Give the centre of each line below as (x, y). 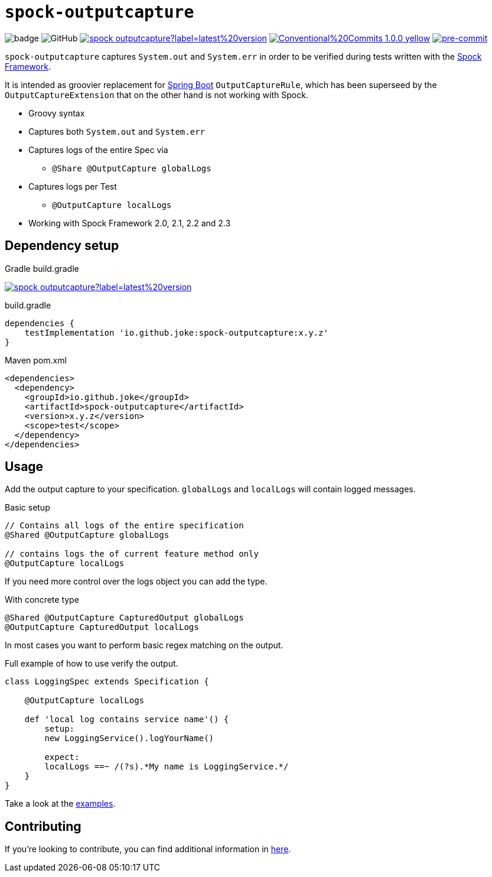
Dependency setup (62, 246)
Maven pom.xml (36, 360)
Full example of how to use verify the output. (92, 664)
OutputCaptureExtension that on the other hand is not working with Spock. (157, 95)
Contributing (43, 826)
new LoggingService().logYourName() (129, 738)
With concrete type (42, 600)
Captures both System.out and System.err (117, 131)
